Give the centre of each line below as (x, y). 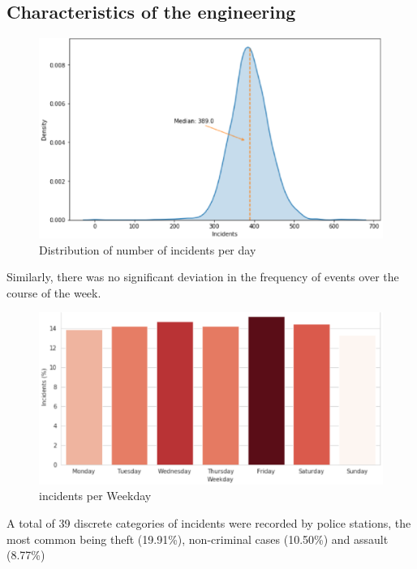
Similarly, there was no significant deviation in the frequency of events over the (203, 277)
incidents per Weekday (95, 496)
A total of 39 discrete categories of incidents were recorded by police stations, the (209, 522)
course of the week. (54, 292)
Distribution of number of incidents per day (148, 249)
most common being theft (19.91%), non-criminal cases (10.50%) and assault (198, 539)
